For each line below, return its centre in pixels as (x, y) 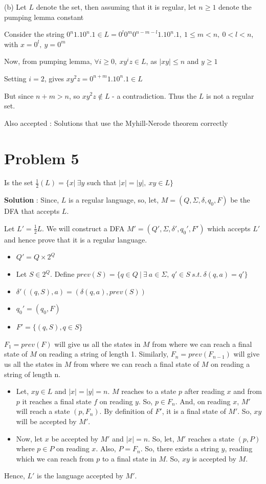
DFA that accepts (32, 211)
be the (240, 200)
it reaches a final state (57, 401)
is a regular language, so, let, (114, 200)
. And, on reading (203, 401)
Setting (15, 78)
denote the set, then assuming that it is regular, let (116, 7)
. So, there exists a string (180, 448)
